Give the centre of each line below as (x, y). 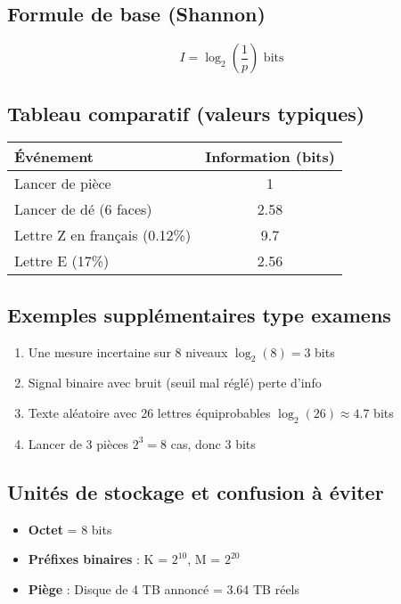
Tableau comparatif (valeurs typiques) (186, 113)
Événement (54, 157)
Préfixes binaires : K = (98, 559)
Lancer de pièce (63, 184)
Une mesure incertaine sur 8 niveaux (128, 351)
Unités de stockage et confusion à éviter (196, 491)
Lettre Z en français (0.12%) (103, 235)
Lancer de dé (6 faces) (83, 209)
